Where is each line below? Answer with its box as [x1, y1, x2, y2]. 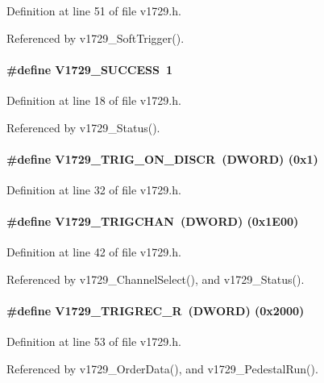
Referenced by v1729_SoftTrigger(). [6, 29, 185, 46]
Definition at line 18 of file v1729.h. [6, 91, 181, 108]
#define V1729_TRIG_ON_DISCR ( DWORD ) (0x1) [6, 150, 318, 167]
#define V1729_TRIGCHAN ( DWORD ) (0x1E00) [6, 213, 299, 230]
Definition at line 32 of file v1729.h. [6, 181, 181, 198]
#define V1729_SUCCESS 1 [6, 60, 173, 77]
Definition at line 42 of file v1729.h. [6, 244, 181, 260]
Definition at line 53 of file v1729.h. [6, 333, 181, 350]
